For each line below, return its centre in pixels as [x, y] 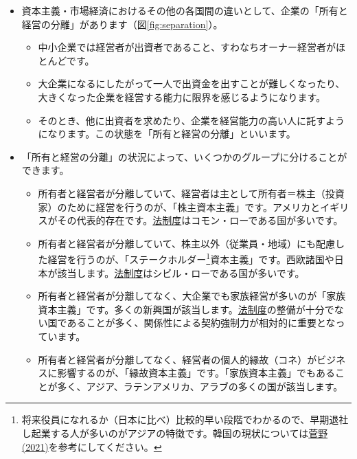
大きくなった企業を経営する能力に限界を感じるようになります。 [182, 97]
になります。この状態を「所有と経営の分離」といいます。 [167, 134]
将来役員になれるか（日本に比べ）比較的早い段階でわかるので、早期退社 [185, 419]
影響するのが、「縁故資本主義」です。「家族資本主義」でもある [196, 373]
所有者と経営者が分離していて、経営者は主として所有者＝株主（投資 [191, 193]
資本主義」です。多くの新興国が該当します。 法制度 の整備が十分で [186, 309]
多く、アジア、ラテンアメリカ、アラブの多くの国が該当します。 [200, 386]
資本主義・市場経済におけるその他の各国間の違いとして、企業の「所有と [185, 10]
